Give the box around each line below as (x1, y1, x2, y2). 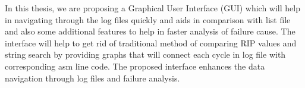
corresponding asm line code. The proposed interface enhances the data (5, 59, 265, 72)
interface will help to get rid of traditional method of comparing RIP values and (5, 36, 297, 49)
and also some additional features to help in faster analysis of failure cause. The (5, 25, 295, 37)
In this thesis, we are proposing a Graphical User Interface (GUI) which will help (5, 2, 300, 14)
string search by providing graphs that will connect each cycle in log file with (5, 48, 286, 61)
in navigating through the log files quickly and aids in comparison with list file (5, 13, 291, 26)
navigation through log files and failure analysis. (5, 71, 180, 84)
